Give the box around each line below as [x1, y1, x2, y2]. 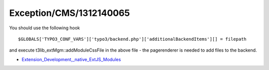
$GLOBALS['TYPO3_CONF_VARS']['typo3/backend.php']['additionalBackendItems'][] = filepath [18, 36, 247, 42]
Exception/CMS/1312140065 [9, 7, 131, 18]
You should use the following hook [9, 25, 80, 31]
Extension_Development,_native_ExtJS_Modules [21, 56, 122, 62]
